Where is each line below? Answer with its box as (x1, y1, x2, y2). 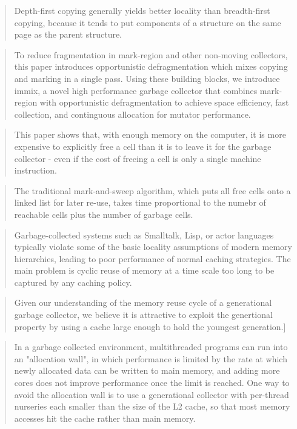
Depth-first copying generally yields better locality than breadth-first (14, 4, 270, 16)
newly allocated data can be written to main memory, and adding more (14, 364, 280, 377)
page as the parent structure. (14, 28, 122, 41)
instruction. (14, 164, 57, 177)
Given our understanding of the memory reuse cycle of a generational (14, 296, 272, 309)
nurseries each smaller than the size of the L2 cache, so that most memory (14, 400, 290, 413)
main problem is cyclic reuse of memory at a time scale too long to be (14, 264, 275, 277)
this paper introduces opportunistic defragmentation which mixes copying (14, 60, 288, 73)
